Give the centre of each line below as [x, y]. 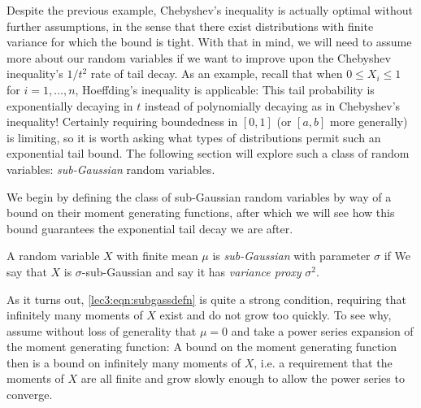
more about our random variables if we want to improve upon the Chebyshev [199, 57]
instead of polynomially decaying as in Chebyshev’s [272, 105]
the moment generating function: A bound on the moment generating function [202, 347]
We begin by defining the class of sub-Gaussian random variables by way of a [199, 196]
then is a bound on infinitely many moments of [124, 362]
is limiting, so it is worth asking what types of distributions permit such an [194, 137]
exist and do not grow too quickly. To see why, [276, 315]
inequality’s [35, 74]
